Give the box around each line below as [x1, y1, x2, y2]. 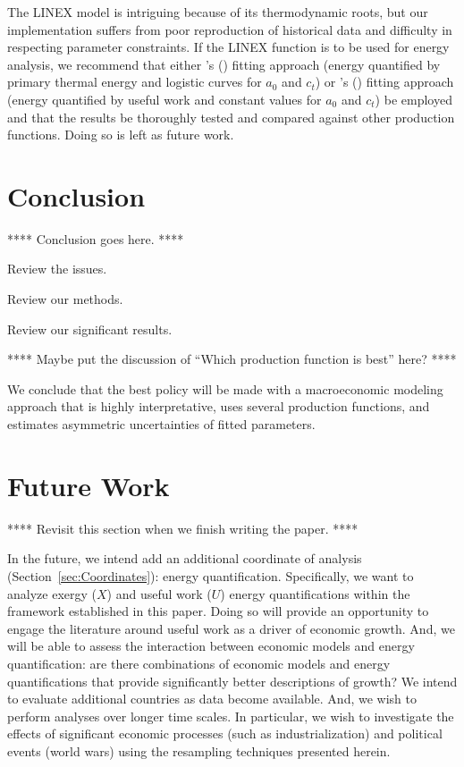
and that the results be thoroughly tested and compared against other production [7, 107, 455, 126]
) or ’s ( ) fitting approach [315, 72, 454, 91]
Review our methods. [7, 290, 123, 308]
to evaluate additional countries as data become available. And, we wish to [7, 689, 417, 708]
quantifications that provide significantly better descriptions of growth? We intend [7, 671, 458, 690]
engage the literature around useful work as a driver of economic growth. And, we [7, 619, 455, 637]
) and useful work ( [106, 584, 212, 603]
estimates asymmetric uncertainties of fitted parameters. [7, 415, 316, 434]
